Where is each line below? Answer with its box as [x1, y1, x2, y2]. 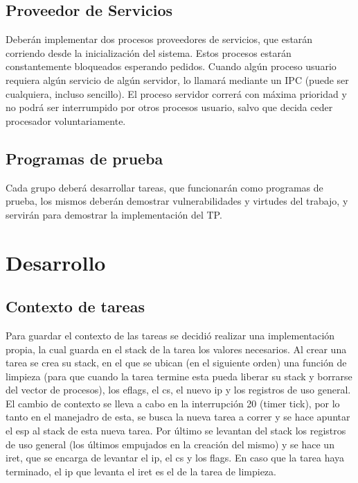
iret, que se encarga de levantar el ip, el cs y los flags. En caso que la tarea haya [6, 450, 345, 465]
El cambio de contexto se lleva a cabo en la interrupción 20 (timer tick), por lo [6, 396, 340, 410]
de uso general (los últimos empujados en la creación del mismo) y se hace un [6, 437, 334, 451]
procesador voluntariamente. [6, 113, 126, 128]
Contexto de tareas [6, 296, 145, 317]
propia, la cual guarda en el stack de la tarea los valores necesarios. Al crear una [6, 341, 347, 356]
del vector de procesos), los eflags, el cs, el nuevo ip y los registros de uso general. [6, 382, 351, 397]
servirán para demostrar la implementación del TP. [6, 207, 222, 221]
